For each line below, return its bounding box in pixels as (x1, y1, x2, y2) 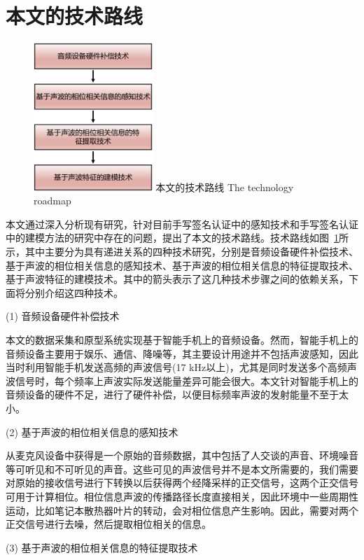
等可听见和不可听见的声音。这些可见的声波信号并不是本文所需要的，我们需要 (6, 461, 358, 476)
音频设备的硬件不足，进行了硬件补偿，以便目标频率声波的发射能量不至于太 (6, 387, 349, 402)
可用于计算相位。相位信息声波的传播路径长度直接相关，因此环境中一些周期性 (6, 489, 358, 503)
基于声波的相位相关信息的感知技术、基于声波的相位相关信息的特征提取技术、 (6, 258, 358, 272)
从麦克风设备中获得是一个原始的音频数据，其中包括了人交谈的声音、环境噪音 (6, 448, 358, 463)
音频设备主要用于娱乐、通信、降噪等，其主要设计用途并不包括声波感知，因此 (6, 346, 358, 360)
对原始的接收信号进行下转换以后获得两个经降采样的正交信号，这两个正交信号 (6, 475, 358, 490)
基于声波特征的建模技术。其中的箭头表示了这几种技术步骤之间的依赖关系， (6, 272, 349, 286)
